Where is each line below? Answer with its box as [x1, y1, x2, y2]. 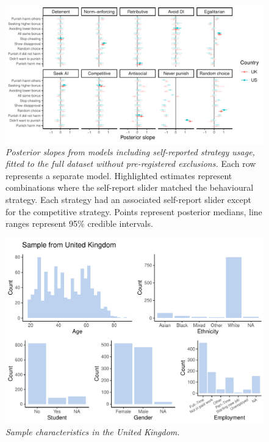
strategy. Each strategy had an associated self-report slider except [5, 193, 251, 206]
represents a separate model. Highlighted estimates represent [5, 169, 232, 182]
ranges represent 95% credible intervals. [5, 217, 153, 230]
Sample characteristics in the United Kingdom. [5, 425, 180, 438]
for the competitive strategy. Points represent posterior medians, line [5, 205, 262, 218]
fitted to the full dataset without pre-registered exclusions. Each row [5, 157, 256, 170]
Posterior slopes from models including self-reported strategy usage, [5, 145, 255, 158]
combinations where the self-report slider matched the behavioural [5, 181, 254, 194]
